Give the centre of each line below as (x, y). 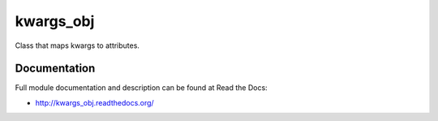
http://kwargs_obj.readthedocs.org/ (94, 102)
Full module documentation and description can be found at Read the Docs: (141, 88)
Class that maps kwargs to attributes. (77, 45)
